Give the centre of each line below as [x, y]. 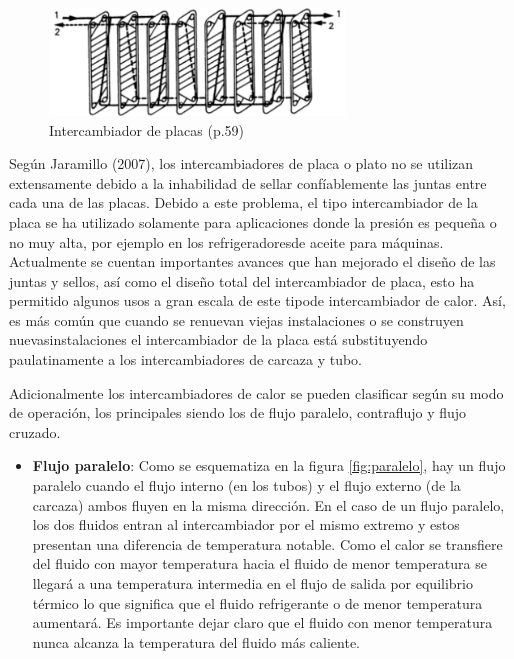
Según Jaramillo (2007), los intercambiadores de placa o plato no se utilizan [241, 163]
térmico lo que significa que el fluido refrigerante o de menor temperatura [257, 602]
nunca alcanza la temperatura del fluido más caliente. [196, 641]
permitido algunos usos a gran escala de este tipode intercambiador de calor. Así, [257, 300]
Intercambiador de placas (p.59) [147, 129]
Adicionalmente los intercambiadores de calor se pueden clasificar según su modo [256, 392]
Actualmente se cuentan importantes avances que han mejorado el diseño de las [252, 261]
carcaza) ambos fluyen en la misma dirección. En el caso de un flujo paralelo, [268, 504]
